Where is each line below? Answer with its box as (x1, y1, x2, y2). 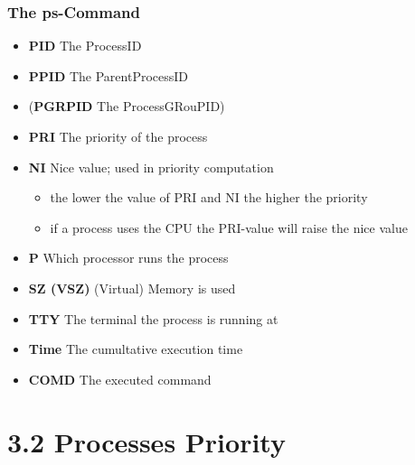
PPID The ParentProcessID (28, 66, 189, 85)
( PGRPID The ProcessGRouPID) (28, 97, 225, 116)
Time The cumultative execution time (28, 339, 243, 358)
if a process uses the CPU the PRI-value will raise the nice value (50, 218, 408, 237)
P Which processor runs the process (28, 248, 229, 267)
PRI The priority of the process (28, 127, 208, 145)
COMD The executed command (28, 369, 212, 388)
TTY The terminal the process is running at (28, 309, 278, 328)
